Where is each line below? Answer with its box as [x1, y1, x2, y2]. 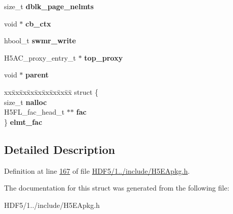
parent [25, 69, 49, 80]
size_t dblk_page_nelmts [4, 1, 94, 11]
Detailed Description [4, 141, 115, 157]
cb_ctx [25, 18, 51, 29]
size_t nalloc [4, 96, 47, 107]
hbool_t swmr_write [4, 35, 76, 46]
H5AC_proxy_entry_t [4, 52, 76, 63]
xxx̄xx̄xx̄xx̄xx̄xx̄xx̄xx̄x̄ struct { [4, 86, 99, 97]
